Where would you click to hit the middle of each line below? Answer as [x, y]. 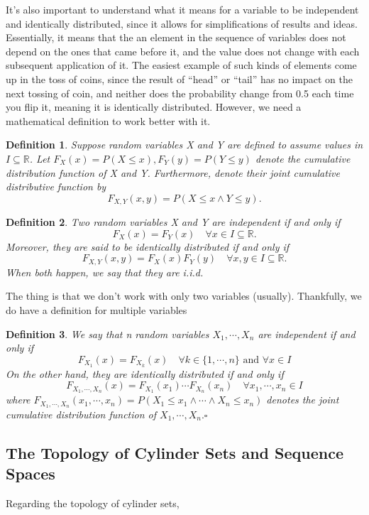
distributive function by [56, 186]
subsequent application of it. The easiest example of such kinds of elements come [181, 65]
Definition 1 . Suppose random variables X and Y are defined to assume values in [184, 145]
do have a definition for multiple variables [97, 310]
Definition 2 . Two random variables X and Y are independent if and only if [173, 222]
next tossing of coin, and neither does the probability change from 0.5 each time [180, 93]
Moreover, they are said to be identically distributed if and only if [148, 246]
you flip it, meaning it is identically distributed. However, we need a [154, 107]
